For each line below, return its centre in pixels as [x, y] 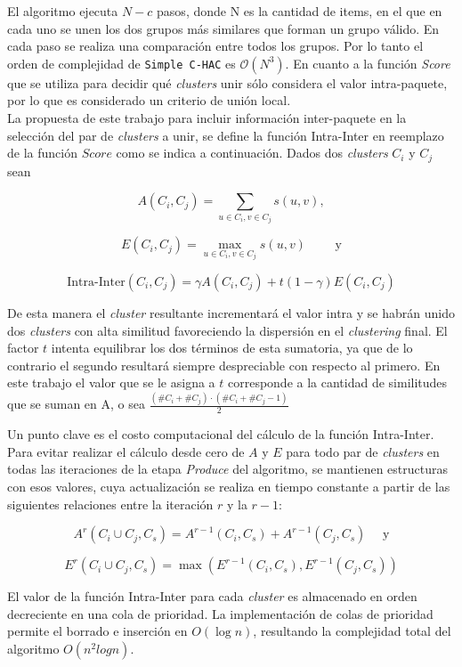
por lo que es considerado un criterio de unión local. [149, 100]
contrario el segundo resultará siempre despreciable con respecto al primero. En [224, 365]
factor [23, 348]
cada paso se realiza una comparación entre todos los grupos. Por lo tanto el [215, 46]
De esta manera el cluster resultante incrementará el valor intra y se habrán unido [231, 313]
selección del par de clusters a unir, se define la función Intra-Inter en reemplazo [226, 135]
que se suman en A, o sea [76, 404]
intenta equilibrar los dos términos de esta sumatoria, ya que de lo [232, 348]
